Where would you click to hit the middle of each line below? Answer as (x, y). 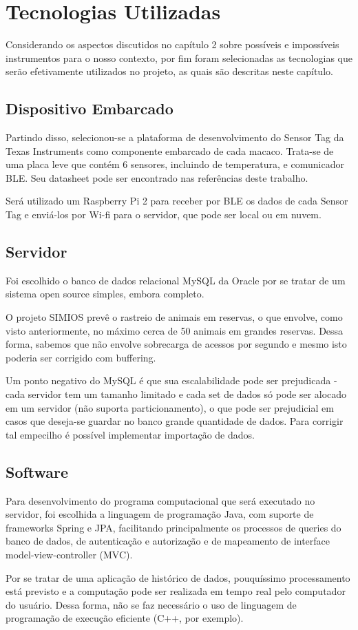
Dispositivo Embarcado (89, 108)
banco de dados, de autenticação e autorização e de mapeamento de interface (168, 541)
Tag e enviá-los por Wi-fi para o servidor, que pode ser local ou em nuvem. (164, 214)
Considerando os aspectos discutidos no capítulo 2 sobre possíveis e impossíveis (172, 44)
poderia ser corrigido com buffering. (81, 357)
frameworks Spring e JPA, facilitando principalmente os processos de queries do (173, 527)
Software (37, 471)
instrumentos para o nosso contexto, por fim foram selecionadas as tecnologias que (179, 57)
